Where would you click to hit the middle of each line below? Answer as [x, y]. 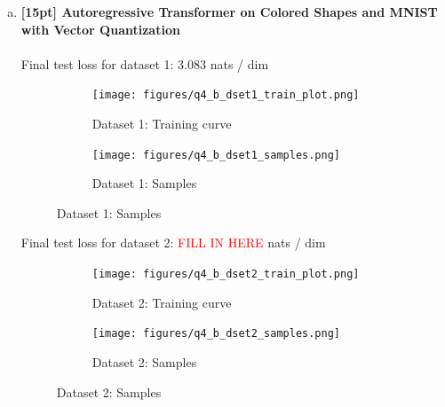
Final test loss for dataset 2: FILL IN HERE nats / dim [173, 243]
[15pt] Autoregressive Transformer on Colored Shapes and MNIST [229, 12]
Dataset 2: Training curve [162, 302]
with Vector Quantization [100, 29]
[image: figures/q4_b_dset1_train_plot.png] [226, 95]
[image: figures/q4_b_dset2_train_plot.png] [226, 274]
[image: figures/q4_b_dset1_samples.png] [216, 155]
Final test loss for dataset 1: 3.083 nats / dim [145, 63]
